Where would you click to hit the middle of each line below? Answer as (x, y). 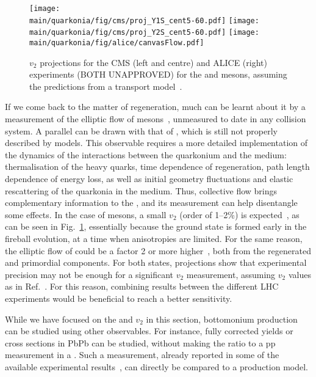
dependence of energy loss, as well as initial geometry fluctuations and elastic (149, 178)
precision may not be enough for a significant (89, 274)
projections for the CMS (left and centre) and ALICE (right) (153, 62)
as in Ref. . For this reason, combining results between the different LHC (142, 286)
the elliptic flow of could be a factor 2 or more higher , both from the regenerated (158, 250)
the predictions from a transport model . (106, 86)
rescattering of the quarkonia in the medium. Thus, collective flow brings (141, 190)
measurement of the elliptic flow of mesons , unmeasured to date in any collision (156, 119)
